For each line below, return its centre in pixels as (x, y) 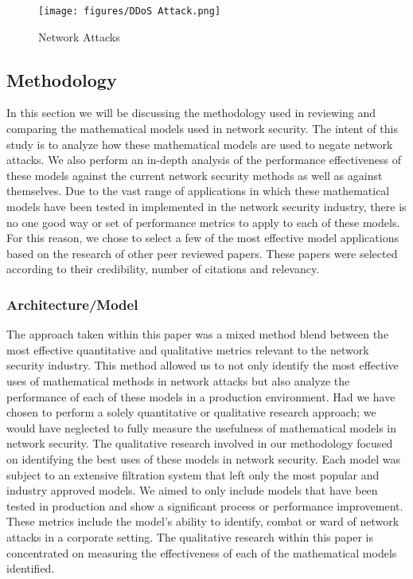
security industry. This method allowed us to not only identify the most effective (203, 365)
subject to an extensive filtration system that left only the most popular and (193, 474)
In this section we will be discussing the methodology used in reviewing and (191, 113)
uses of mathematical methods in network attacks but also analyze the (178, 380)
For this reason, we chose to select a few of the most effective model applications (203, 238)
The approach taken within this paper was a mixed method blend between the (198, 334)
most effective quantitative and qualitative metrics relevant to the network (188, 349)
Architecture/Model (72, 304)
